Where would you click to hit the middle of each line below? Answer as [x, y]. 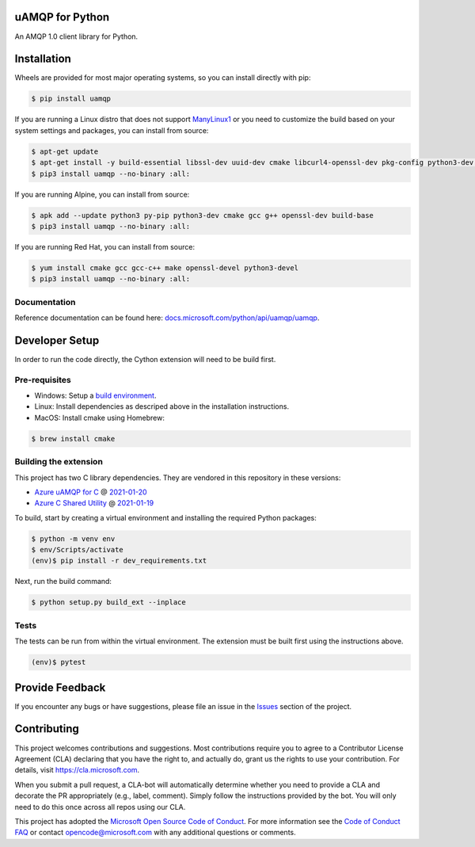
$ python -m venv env [73, 538]
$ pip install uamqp [71, 99]
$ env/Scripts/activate [78, 550]
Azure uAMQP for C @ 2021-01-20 [91, 492]
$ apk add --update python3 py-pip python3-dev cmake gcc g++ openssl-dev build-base [202, 215]
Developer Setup [57, 340]
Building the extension [59, 462]
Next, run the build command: [63, 582]
